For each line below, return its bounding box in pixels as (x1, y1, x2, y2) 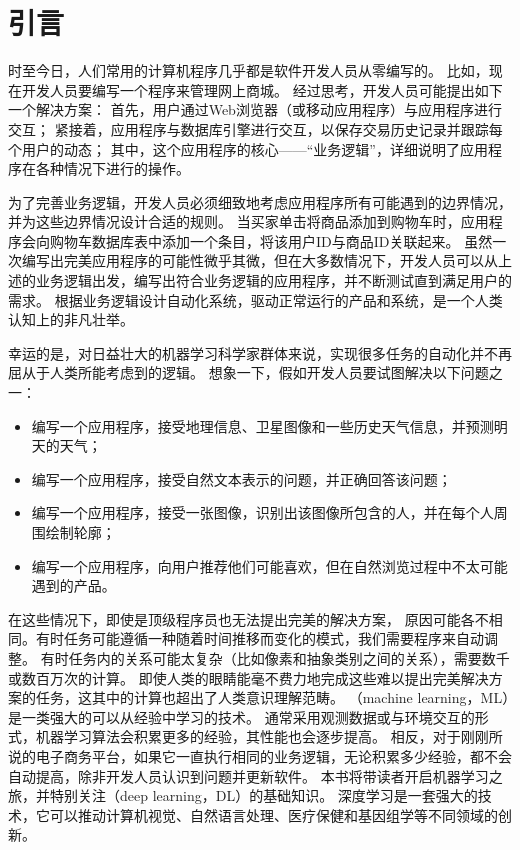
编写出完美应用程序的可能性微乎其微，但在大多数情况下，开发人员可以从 (21, 250, 498, 271)
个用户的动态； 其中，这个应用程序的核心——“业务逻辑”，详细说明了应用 (8, 138, 488, 159)
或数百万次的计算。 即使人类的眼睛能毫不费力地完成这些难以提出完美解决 (8, 667, 489, 688)
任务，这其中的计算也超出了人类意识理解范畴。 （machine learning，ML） (35, 687, 510, 708)
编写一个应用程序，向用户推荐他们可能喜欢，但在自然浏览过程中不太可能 (31, 555, 508, 576)
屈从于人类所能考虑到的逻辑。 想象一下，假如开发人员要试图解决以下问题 (8, 362, 489, 383)
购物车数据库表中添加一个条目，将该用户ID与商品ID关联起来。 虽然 (49, 230, 493, 251)
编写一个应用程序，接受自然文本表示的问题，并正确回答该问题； (31, 468, 452, 489)
